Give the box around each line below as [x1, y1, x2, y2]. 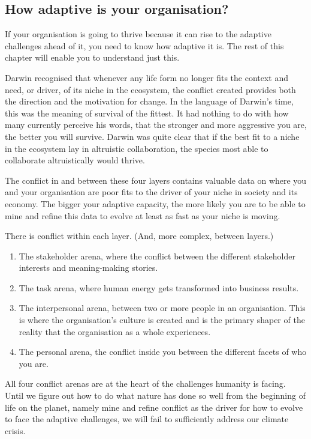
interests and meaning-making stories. [19, 261, 158, 274]
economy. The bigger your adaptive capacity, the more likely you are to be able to [5, 197, 306, 210]
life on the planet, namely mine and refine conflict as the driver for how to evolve [5, 401, 303, 413]
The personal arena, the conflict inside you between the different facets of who [19, 345, 307, 358]
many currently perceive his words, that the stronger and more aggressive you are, [5, 118, 307, 131]
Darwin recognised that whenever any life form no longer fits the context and [5, 71, 289, 83]
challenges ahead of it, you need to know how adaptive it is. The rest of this [5, 39, 284, 52]
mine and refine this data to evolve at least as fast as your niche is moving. [5, 209, 280, 222]
